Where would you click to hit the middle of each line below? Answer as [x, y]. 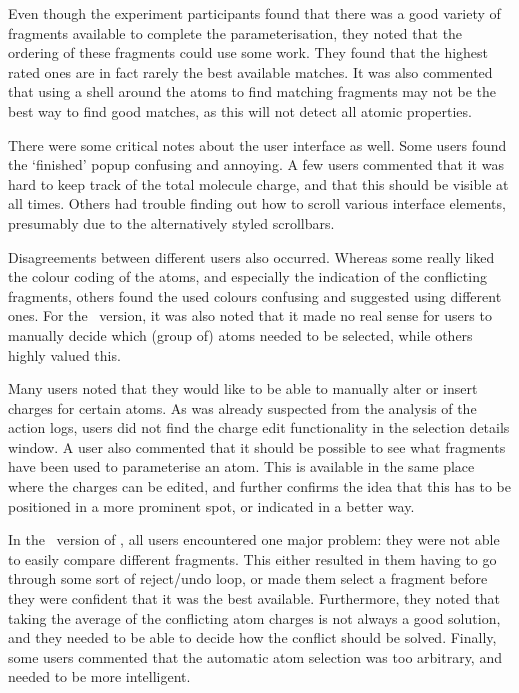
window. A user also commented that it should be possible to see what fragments [257, 446]
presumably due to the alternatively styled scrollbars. [171, 222]
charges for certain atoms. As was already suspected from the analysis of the [242, 407]
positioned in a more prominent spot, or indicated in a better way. [211, 505]
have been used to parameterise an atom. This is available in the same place [241, 466]
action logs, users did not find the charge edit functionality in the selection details [259, 427]
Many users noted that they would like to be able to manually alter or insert [243, 388]
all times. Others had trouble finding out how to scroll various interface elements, [257, 203]
